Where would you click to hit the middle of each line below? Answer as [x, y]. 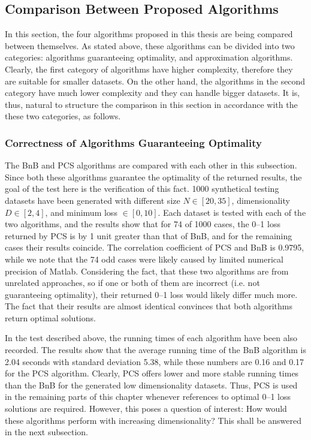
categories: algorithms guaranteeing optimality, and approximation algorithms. [149, 57]
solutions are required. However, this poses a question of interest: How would [146, 409]
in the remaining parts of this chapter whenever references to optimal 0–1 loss [148, 397]
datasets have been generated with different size [93, 200]
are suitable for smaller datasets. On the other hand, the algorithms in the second [155, 81]
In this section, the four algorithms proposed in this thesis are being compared [149, 34]
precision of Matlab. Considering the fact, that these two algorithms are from [147, 271]
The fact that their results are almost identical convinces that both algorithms [149, 306]
